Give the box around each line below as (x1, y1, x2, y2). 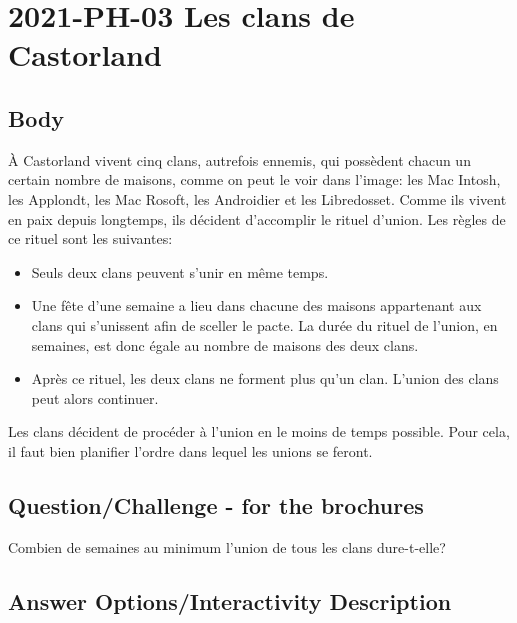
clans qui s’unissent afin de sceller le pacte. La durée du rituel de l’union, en (31, 314, 498, 335)
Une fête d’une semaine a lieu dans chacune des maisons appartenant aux (31, 295, 482, 316)
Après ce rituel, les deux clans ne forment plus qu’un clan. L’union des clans (31, 368, 499, 389)
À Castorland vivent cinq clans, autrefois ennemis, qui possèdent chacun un (8, 149, 471, 170)
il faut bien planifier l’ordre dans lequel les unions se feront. (8, 440, 373, 461)
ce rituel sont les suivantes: (8, 228, 173, 249)
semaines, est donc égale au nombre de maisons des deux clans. (31, 334, 419, 355)
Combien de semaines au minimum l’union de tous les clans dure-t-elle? (8, 536, 446, 557)
